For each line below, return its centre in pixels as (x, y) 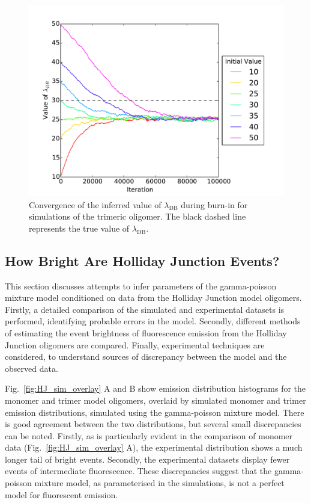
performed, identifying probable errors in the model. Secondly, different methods (153, 321)
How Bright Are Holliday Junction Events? (142, 260)
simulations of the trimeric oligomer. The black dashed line (137, 216)
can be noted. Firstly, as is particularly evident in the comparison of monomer (149, 435)
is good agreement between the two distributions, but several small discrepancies (153, 424)
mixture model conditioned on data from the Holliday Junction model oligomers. (153, 298)
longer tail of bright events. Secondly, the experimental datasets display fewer (147, 459)
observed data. (32, 368)
